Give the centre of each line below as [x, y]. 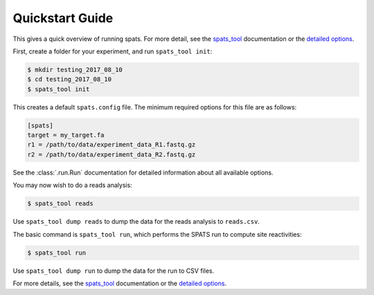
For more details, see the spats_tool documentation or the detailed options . [120, 283]
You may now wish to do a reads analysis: [73, 185]
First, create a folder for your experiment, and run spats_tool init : [113, 51]
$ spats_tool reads [60, 204]
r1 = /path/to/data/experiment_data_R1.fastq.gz [112, 145]
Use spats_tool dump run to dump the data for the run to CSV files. [114, 271]
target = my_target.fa [66, 135]
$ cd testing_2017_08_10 [70, 79]
